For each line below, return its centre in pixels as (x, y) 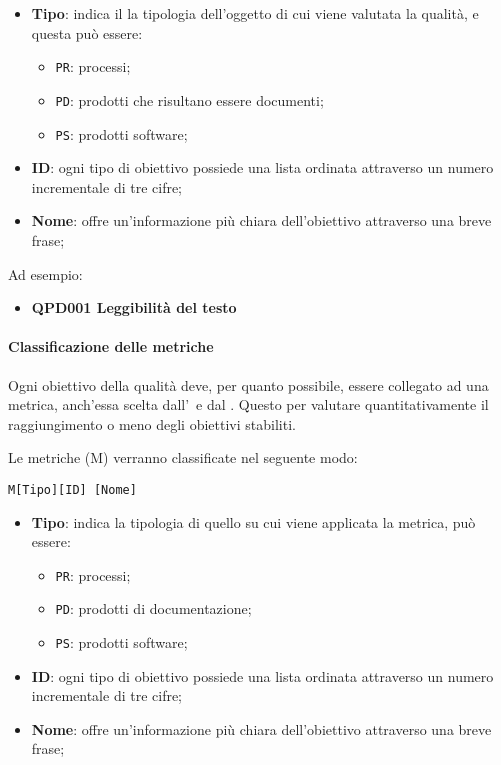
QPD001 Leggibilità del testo (134, 307)
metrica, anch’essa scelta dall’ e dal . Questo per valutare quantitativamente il (248, 404)
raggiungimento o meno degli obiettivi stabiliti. (152, 423)
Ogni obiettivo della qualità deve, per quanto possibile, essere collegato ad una (248, 384)
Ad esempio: (45, 273)
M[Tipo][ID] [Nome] (72, 489)
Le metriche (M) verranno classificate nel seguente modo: (183, 457)
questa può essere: (87, 32)
